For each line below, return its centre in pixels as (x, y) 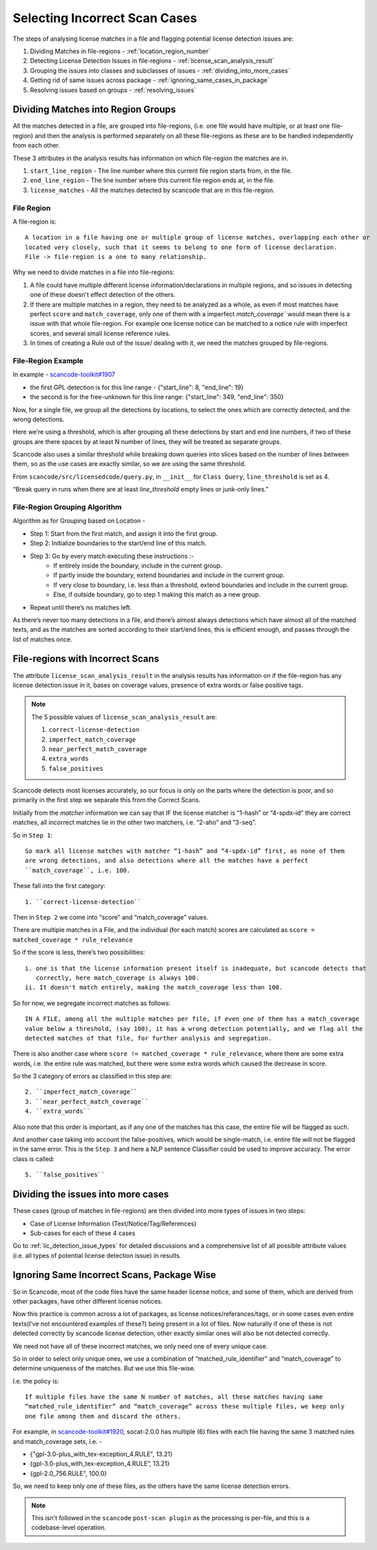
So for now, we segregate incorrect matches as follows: (92, 1003)
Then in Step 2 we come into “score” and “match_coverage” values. (111, 917)
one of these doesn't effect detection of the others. (103, 295)
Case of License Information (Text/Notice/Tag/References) (113, 1223)
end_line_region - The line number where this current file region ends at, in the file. (152, 180)
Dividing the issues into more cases (91, 1194)
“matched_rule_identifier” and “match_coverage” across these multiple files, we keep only (185, 1406)
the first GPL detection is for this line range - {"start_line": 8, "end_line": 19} (137, 387)
